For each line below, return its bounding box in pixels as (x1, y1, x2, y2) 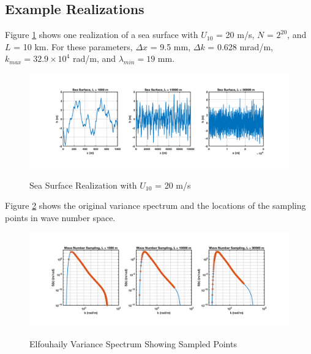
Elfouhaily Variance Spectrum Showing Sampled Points (29, 337, 237, 350)
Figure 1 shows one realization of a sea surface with (5, 28, 198, 41)
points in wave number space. (5, 211, 116, 224)
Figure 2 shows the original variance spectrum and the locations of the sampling (5, 199, 306, 212)
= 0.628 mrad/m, (208, 40, 273, 53)
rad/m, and (72, 52, 116, 65)
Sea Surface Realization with (29, 178, 137, 191)
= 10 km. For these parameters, (13, 40, 133, 53)
